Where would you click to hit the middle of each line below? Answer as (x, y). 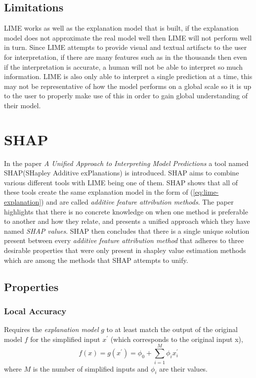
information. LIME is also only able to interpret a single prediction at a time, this (128, 76)
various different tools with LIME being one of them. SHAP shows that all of (121, 182)
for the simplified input (65, 339)
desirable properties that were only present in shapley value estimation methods (125, 250)
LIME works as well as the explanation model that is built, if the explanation (121, 28)
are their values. (184, 368)
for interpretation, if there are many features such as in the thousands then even (126, 57)
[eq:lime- (206, 192)
